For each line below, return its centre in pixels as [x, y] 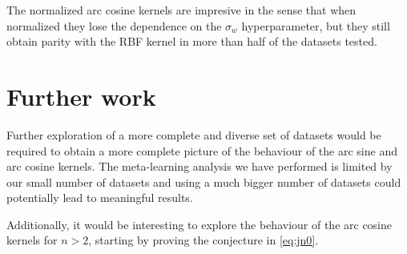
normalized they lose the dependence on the [114, 25]
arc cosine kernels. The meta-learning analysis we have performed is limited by [199, 166]
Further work [81, 96]
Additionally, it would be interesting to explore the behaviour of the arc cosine [199, 224]
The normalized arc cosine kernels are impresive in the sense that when [181, 10]
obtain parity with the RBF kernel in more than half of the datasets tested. [192, 41]
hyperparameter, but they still [316, 25]
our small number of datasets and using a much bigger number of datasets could [204, 181]
